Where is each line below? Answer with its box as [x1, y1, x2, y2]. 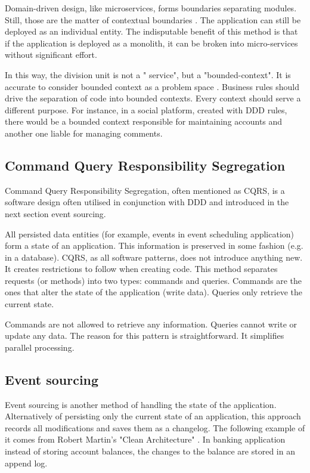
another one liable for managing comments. [5, 126, 163, 139]
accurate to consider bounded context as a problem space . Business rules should [5, 80, 300, 92]
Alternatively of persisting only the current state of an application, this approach [5, 410, 301, 422]
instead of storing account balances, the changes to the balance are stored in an [5, 445, 295, 457]
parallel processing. [5, 341, 75, 353]
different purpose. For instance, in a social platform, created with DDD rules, [5, 103, 287, 116]
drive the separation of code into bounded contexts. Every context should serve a [5, 92, 301, 104]
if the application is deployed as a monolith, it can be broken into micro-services [5, 36, 298, 49]
